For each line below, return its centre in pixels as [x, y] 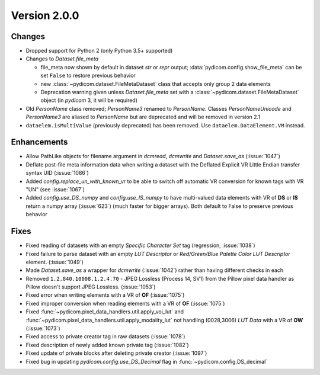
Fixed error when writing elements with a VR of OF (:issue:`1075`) [105, 295]
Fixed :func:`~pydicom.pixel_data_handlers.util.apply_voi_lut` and [105, 312]
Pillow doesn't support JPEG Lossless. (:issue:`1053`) [91, 287]
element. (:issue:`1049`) [55, 262]
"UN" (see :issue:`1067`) [55, 190]
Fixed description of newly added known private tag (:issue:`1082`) [107, 345]
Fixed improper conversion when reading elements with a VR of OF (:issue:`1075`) [125, 303]
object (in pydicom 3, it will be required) [89, 100]
